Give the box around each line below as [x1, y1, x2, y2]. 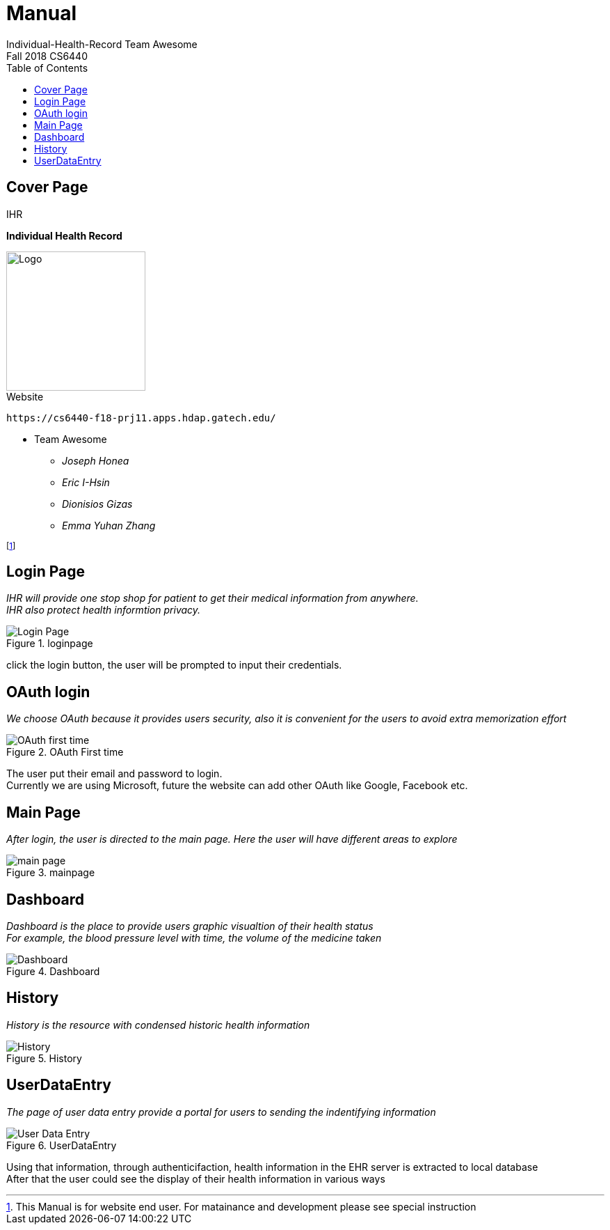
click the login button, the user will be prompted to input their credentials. [6, 659, 342, 671]
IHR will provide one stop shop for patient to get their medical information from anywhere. [6, 592, 419, 605]
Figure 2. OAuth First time [6, 746, 124, 758]
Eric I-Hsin [62, 476, 110, 488]
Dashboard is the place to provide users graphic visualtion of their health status [6, 919, 374, 932]
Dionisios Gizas [62, 497, 133, 510]
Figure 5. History [6, 1052, 82, 1064]
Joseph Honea [62, 454, 129, 467]
